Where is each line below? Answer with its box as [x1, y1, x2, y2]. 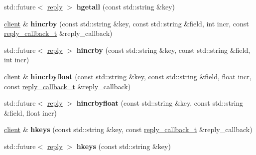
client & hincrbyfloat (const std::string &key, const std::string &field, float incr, [4, 71, 252, 81]
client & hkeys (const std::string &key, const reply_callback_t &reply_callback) [4, 124, 253, 135]
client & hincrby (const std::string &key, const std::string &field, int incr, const [4, 18, 249, 28]
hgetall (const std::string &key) [76, 1, 175, 11]
